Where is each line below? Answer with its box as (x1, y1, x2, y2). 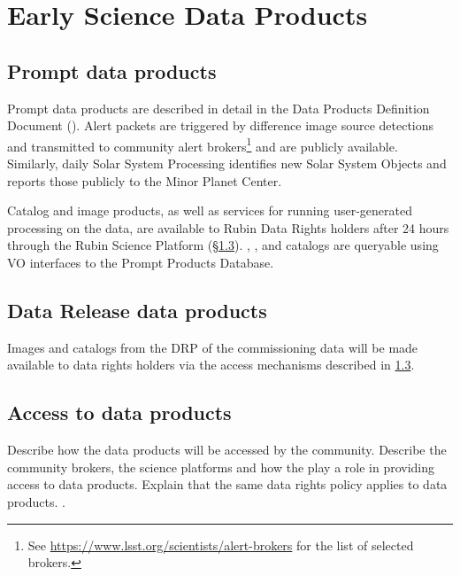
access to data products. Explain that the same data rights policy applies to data (7, 475, 448, 494)
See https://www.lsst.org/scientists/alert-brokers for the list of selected (27, 535, 414, 554)
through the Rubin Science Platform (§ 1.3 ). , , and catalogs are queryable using (7, 236, 439, 254)
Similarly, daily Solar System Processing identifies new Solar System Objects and (7, 154, 447, 173)
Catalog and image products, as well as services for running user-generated (7, 201, 413, 220)
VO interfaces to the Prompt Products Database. (7, 253, 274, 271)
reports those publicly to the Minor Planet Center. (7, 171, 282, 190)
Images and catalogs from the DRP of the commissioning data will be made (7, 338, 418, 356)
